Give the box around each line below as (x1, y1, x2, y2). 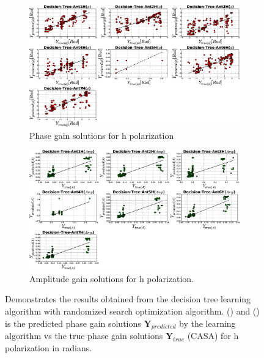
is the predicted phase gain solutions (5, 316, 141, 329)
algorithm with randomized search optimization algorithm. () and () (5, 305, 260, 318)
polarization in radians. (5, 341, 92, 354)
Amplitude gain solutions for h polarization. (29, 272, 194, 285)
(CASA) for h (187, 329, 239, 342)
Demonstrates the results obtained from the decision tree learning (5, 293, 251, 305)
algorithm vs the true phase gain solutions (5, 329, 163, 342)
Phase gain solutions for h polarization (29, 129, 174, 141)
